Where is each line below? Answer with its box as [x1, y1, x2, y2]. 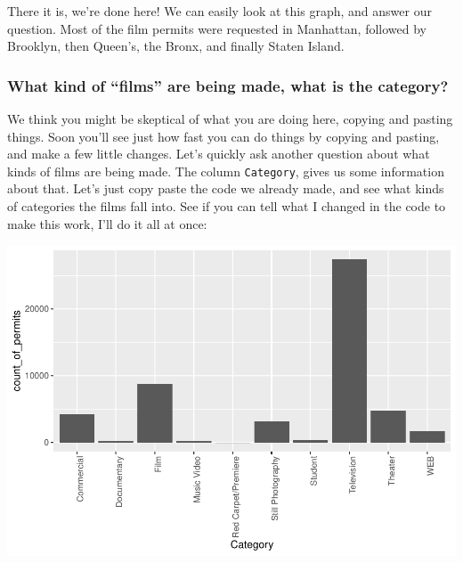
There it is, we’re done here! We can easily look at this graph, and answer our [7, 2, 432, 20]
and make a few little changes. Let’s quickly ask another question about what [7, 144, 430, 163]
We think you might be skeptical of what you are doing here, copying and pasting [7, 110, 453, 127]
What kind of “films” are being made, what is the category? [7, 74, 449, 96]
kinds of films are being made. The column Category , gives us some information [7, 161, 444, 180]
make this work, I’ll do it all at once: [7, 214, 207, 233]
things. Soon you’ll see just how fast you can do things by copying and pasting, [7, 126, 440, 145]
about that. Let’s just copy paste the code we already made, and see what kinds [7, 179, 444, 198]
